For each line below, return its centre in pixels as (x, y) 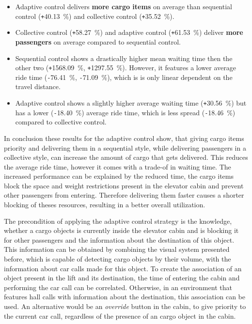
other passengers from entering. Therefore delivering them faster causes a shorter (124, 195)
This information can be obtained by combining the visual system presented (117, 249)
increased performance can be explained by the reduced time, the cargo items (119, 176)
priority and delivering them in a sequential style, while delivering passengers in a (125, 147)
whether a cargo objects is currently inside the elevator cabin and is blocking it (121, 230)
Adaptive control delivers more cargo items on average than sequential (124, 6)
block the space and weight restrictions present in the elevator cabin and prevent (124, 185)
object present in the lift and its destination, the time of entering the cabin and (122, 278)
